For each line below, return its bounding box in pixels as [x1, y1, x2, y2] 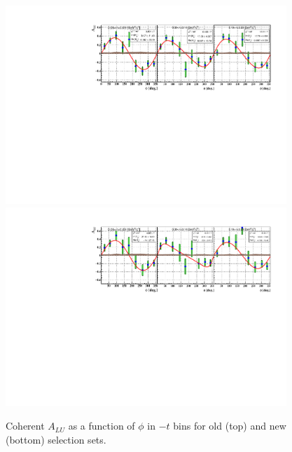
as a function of [68, 418, 135, 433]
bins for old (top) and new [173, 418, 286, 433]
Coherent [6, 418, 45, 433]
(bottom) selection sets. [6, 432, 106, 446]
